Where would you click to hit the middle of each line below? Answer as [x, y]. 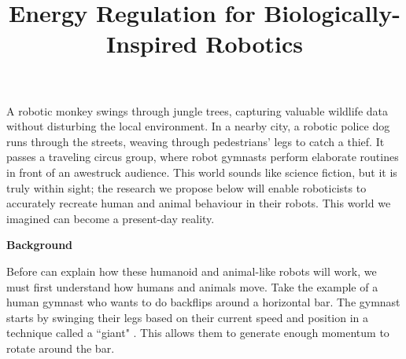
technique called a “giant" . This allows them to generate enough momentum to [198, 333]
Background [40, 245]
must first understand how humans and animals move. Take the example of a [192, 286]
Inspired [152, 44]
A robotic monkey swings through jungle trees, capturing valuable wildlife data [197, 110]
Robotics [254, 44]
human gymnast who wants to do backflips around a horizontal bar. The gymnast [203, 302]
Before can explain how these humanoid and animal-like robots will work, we [192, 271]
